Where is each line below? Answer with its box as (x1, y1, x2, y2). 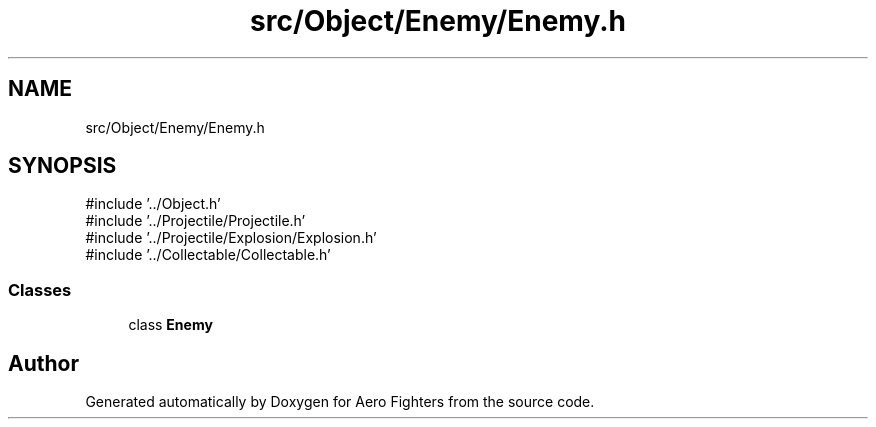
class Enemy (128, 316, 213, 334)
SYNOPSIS (8, 153, 117, 179)
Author (8, 350, 79, 376)
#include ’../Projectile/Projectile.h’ (85, 212, 306, 230)
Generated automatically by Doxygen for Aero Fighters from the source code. (85, 393, 595, 411)
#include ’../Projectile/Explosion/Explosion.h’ (85, 229, 377, 247)
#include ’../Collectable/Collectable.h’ (85, 246, 331, 264)
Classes (8, 279, 72, 300)
